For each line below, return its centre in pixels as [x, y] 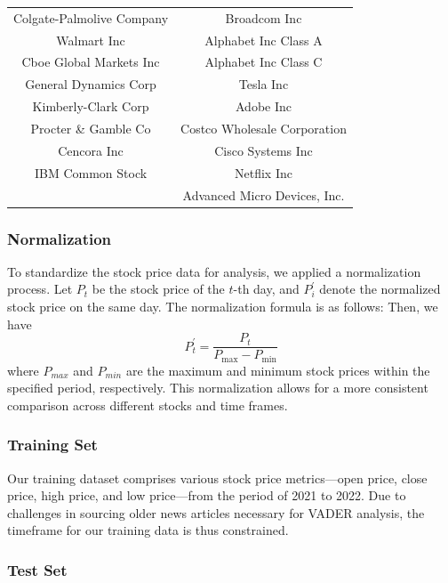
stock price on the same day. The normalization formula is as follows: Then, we [223, 306]
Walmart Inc [91, 40]
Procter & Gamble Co [91, 128]
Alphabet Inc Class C [264, 62]
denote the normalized [380, 289]
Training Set [52, 445]
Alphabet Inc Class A [264, 40]
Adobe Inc [263, 106]
